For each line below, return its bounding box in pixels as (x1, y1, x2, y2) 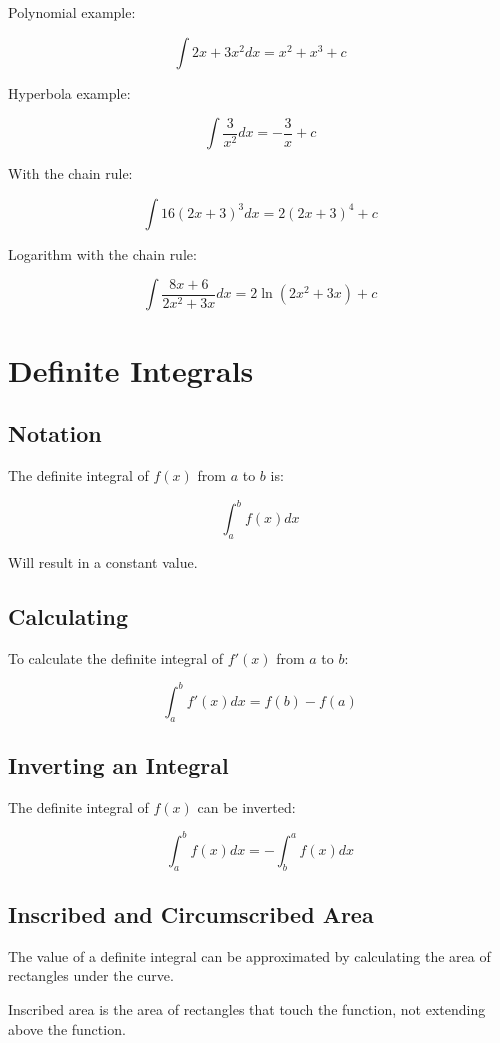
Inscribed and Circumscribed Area (8, 899, 374, 930)
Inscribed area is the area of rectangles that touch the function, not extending (8, 999, 486, 1020)
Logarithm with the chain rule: (8, 243, 197, 264)
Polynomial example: (8, 2, 136, 22)
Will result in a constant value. (8, 551, 198, 572)
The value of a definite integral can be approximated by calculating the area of (8, 945, 491, 966)
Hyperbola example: (8, 82, 131, 103)
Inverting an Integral (8, 749, 229, 780)
